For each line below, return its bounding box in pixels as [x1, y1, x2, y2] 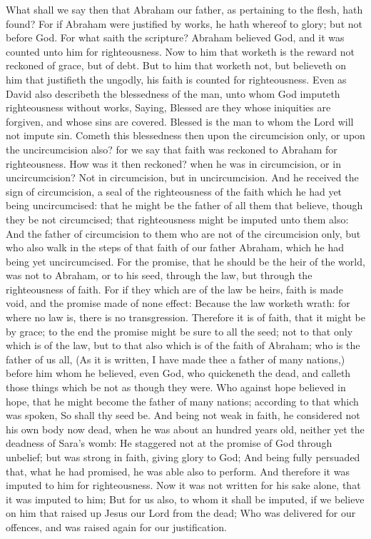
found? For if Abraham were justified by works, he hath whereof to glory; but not [6, 16, 362, 31]
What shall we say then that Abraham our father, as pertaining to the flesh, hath [6, 2, 363, 16]
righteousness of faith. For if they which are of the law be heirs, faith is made [6, 281, 343, 296]
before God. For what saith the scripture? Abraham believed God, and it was [6, 30, 345, 45]
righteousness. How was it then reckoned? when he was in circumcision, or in [6, 156, 341, 171]
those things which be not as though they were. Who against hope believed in [6, 380, 346, 395]
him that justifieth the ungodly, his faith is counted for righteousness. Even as [6, 71, 347, 86]
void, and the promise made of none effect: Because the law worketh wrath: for [6, 296, 350, 311]
